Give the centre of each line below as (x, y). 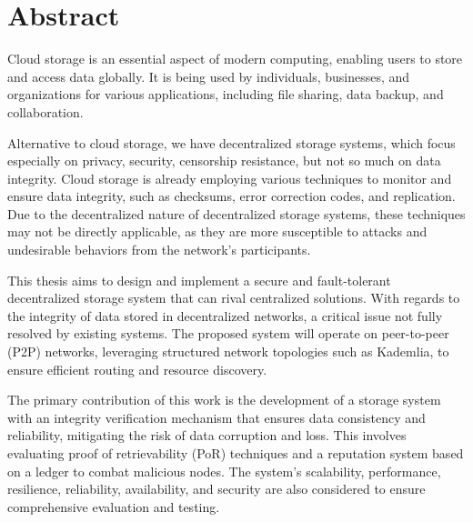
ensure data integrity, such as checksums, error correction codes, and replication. (231, 196)
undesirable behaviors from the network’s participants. (159, 250)
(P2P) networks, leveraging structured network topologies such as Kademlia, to (228, 351)
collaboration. (45, 111)
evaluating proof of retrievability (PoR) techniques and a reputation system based (236, 453)
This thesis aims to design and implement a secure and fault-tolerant (199, 280)
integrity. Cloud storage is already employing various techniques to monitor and (230, 178)
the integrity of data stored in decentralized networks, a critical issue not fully (225, 315)
